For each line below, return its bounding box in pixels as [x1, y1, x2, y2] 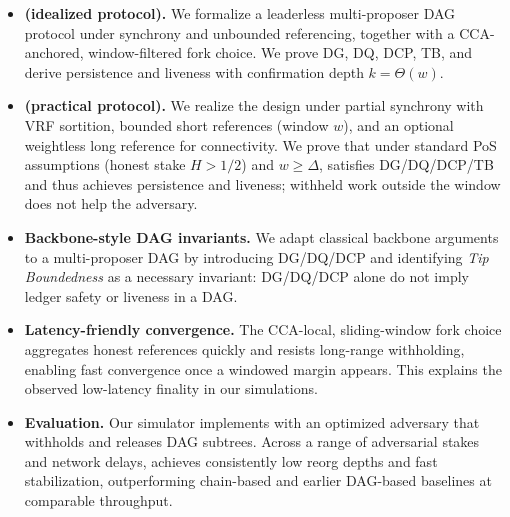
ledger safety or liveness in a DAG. [24, 285, 238, 306]
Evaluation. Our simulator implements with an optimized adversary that [24, 411, 480, 432]
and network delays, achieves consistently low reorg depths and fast [24, 450, 438, 471]
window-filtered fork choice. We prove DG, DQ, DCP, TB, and [88, 42, 473, 63]
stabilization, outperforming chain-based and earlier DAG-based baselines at [24, 470, 492, 491]
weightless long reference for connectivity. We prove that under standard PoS [24, 134, 497, 155]
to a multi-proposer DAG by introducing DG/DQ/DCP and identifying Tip [24, 246, 489, 267]
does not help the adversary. [24, 193, 198, 214]
